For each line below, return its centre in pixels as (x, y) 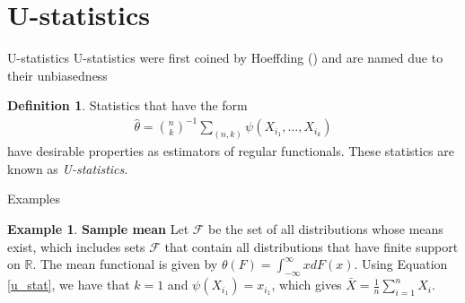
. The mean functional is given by (125, 264)
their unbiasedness (57, 75)
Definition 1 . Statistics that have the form (127, 105)
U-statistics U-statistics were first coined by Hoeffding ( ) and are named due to (225, 58)
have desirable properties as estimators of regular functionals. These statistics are (231, 151)
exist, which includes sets (76, 246)
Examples (34, 199)
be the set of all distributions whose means (326, 229)
